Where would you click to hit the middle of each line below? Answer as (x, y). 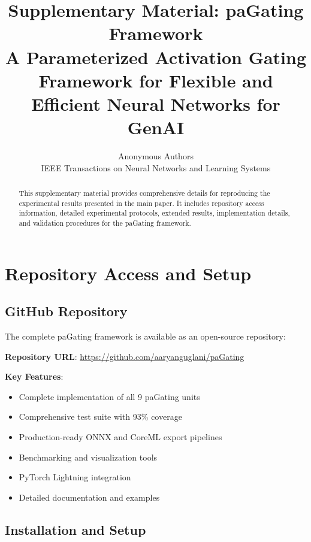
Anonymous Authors (156, 156)
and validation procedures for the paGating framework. (105, 223)
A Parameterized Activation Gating (156, 57)
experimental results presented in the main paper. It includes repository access (141, 203)
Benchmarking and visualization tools (88, 457)
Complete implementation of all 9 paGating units (109, 396)
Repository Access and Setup (128, 273)
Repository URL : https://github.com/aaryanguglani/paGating (125, 356)
